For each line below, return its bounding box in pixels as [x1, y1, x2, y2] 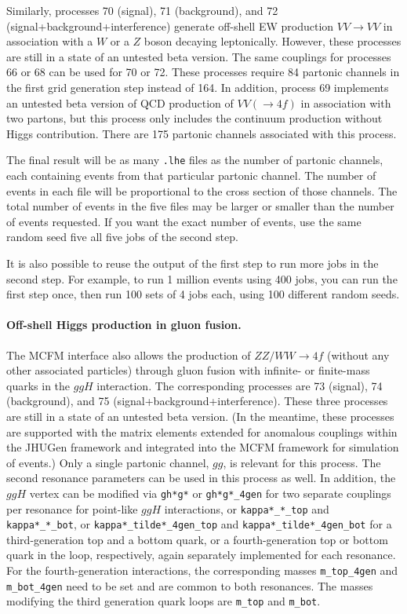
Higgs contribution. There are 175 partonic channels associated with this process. [6, 125, 397, 141]
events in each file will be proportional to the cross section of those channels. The [6, 182, 398, 199]
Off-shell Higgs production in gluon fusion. [6, 316, 242, 333]
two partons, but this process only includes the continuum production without [6, 110, 383, 126]
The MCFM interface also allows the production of [6, 346, 251, 363]
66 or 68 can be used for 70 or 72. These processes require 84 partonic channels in [6, 64, 400, 80]
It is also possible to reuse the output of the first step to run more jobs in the [6, 254, 379, 271]
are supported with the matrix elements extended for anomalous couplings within [6, 423, 398, 440]
